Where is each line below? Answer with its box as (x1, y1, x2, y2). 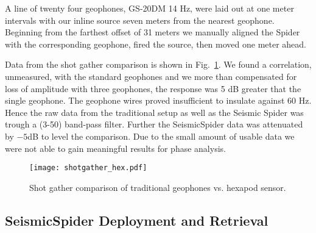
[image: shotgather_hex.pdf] (29, 163, 147, 173)
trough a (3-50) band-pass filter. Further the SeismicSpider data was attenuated (5, 118, 303, 131)
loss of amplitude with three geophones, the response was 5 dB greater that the (5, 82, 301, 95)
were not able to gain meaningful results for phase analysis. (5, 142, 226, 154)
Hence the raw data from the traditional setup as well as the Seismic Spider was (5, 106, 304, 118)
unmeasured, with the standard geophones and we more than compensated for (5, 70, 297, 82)
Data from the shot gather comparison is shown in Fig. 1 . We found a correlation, (5, 58, 312, 71)
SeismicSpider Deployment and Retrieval (5, 210, 269, 229)
